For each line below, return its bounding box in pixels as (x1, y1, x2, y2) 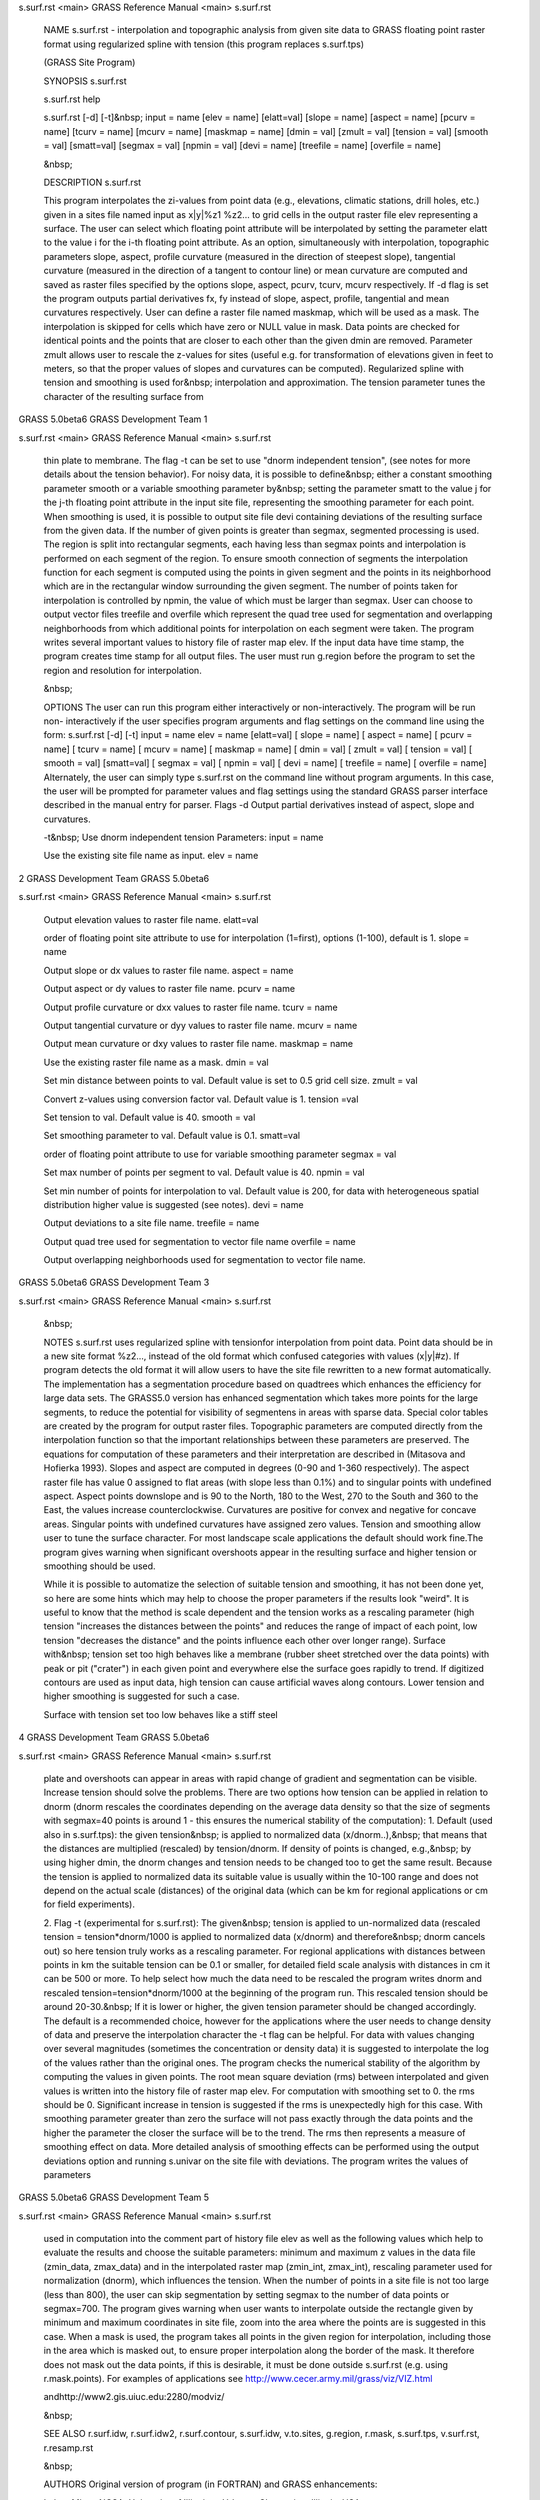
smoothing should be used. (43, 1560, 156, 1572)
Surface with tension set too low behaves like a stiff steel (43, 1708, 279, 1720)
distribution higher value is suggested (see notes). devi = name (43, 1198, 304, 1210)
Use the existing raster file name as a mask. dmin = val (43, 1056, 269, 1068)
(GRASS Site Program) (43, 56, 136, 69)
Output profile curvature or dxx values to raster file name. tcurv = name (43, 1001, 339, 1013)
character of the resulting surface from (43, 390, 204, 402)
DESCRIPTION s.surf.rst (43, 176, 142, 188)
